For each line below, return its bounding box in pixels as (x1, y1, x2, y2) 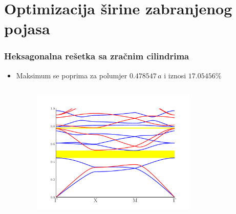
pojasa (4, 18, 50, 39)
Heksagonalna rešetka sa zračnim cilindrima (4, 50, 189, 62)
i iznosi (164, 70, 186, 80)
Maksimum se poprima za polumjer (16, 70, 127, 80)
